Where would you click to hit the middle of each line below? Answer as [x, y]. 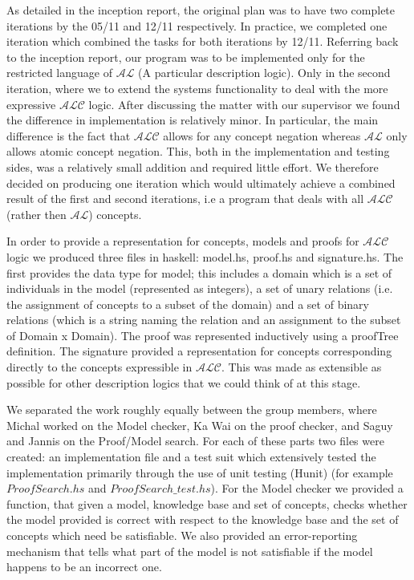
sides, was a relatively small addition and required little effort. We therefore [193, 166]
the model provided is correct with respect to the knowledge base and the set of [203, 519]
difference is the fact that [69, 135]
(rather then [37, 214]
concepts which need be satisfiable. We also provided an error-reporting [182, 535]
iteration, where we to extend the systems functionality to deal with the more [197, 88]
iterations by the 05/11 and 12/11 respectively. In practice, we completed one [197, 25]
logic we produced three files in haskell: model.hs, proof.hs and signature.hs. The [205, 256]
